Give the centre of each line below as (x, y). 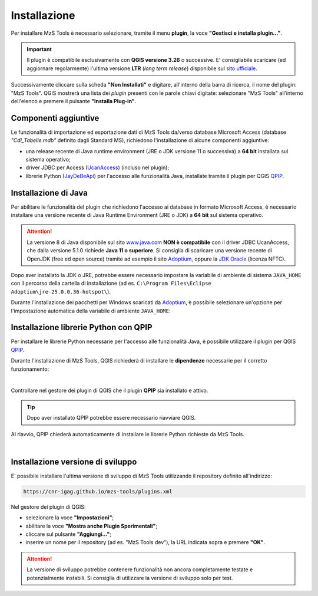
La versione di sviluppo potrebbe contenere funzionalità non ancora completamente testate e (140, 569)
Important (39, 49)
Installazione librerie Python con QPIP (82, 327)
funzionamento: (30, 369)
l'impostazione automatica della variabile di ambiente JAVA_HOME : (91, 311)
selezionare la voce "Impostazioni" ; (70, 518)
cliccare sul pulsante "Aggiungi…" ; (69, 534)
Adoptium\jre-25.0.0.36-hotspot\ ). (61, 291)
